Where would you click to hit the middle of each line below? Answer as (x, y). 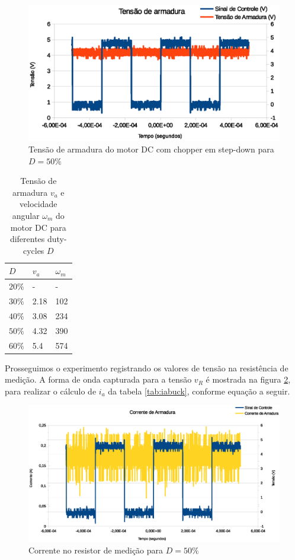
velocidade (39, 204)
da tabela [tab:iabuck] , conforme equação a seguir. (199, 391)
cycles (33, 250)
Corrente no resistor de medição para (96, 550)
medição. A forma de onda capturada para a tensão (98, 379)
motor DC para (38, 227)
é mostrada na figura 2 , (248, 379)
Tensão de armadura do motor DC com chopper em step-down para (151, 149)
